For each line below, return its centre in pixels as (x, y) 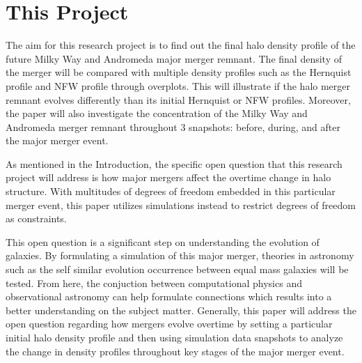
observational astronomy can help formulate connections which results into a (169, 296)
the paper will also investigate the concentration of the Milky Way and (157, 113)
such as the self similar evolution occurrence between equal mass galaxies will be (177, 269)
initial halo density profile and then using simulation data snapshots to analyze (174, 337)
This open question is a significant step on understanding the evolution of (163, 241)
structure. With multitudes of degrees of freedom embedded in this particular (171, 191)
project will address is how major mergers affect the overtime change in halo (168, 177)
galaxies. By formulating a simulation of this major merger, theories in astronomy (180, 255)
